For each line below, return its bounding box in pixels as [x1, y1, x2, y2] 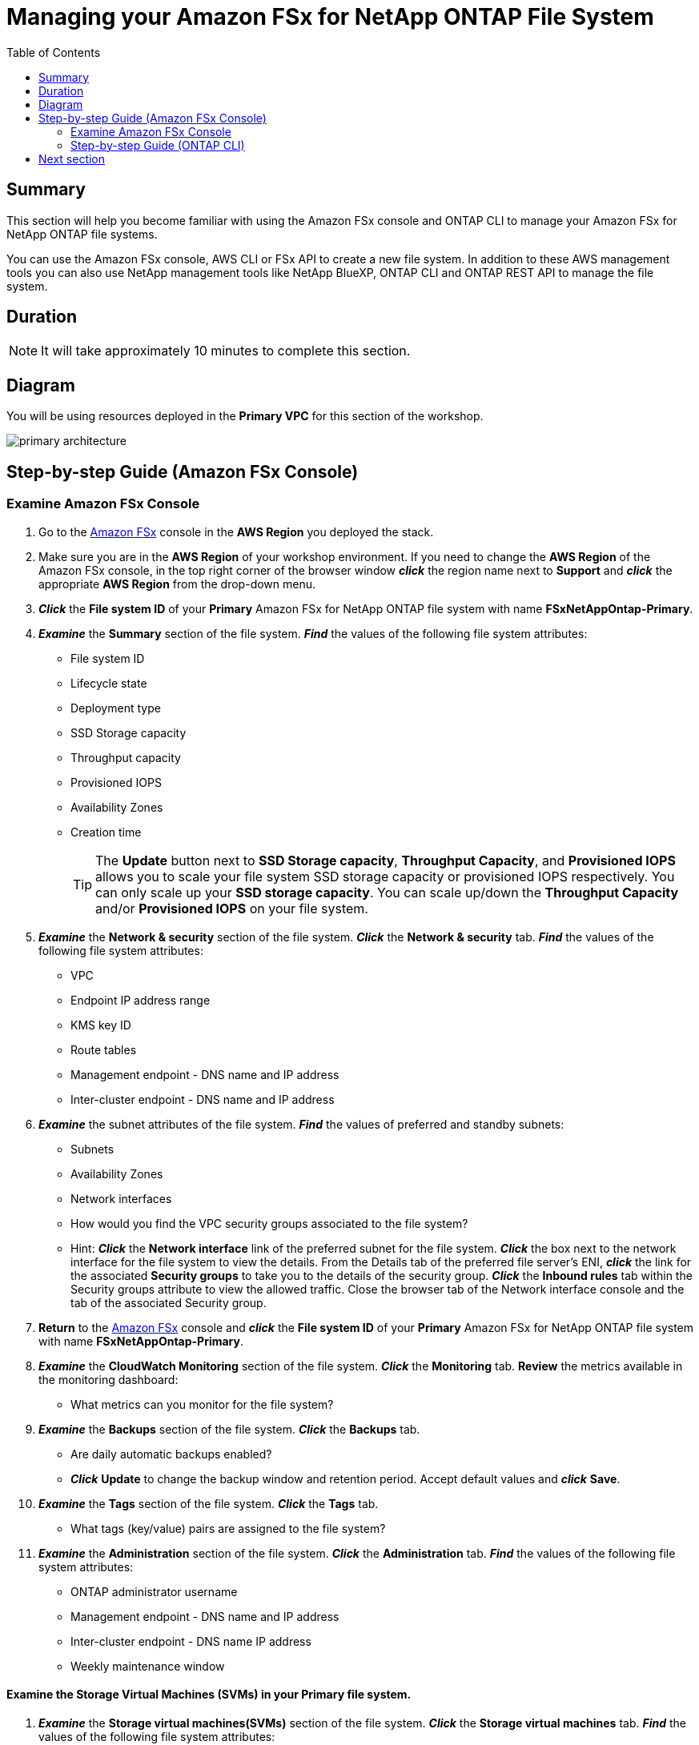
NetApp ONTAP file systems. [6, 227, 158, 241]
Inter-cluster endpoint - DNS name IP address [70, 1634, 311, 1648]
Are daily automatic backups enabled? [70, 1446, 272, 1461]
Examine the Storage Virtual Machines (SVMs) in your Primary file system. [6, 1687, 412, 1702]
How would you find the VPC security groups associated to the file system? [70, 1216, 468, 1230]
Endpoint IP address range [70, 993, 211, 1007]
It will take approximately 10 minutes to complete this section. [41, 343, 411, 359]
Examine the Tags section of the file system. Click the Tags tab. [38, 1496, 379, 1510]
